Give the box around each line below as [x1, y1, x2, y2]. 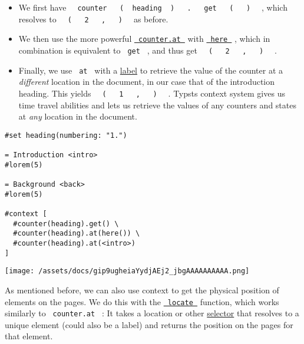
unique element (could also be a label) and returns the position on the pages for [5, 318, 293, 330]
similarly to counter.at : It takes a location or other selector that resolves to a [5, 307, 299, 319]
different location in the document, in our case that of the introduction [18, 75, 275, 88]
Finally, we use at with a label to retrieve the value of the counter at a [18, 64, 283, 76]
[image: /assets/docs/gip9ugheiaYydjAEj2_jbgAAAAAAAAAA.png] [5, 267, 250, 276]
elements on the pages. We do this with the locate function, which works [5, 295, 279, 307]
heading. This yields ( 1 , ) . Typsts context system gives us [18, 87, 285, 99]
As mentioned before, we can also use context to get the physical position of [5, 283, 279, 296]
